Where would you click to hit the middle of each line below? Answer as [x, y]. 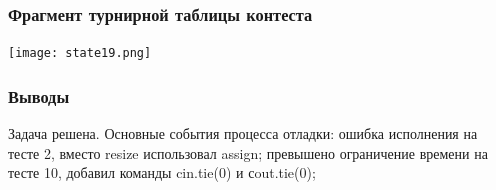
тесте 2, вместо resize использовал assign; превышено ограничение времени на [248, 152]
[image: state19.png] [80, 53]
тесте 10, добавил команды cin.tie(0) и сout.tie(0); [162, 172]
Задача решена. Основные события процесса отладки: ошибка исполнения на [243, 133]
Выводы [39, 95]
